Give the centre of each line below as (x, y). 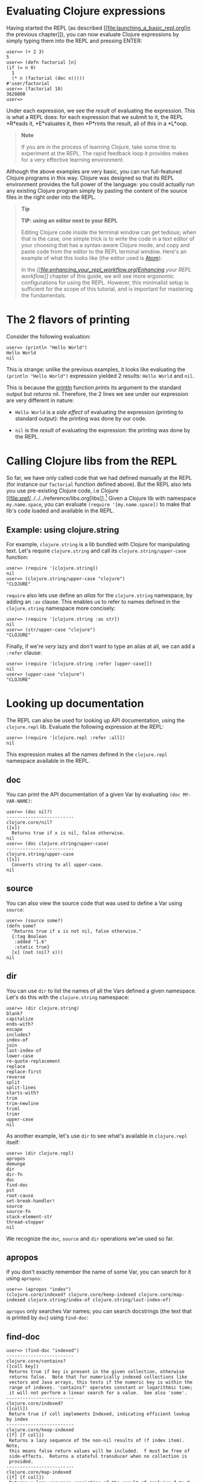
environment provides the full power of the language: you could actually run (100, 184)
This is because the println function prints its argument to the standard (94, 387)
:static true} (32, 947)
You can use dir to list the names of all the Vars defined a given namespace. (101, 991)
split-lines (21, 1087)
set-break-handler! (31, 1201)
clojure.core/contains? (36, 1361)
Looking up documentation (75, 704)
